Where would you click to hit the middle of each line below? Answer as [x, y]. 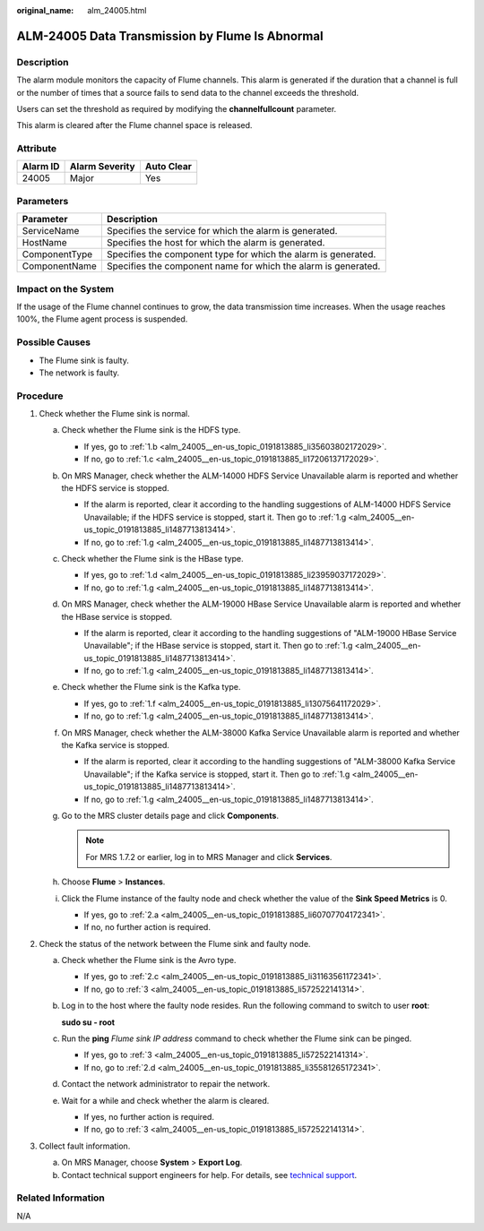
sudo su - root [88, 1022]
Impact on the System [65, 288]
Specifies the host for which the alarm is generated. [216, 243]
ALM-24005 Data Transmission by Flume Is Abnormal [170, 36]
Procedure [40, 396]
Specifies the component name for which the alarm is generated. [243, 266]
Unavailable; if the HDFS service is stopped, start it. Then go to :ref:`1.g [215, 517]
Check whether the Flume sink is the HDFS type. [151, 430]
